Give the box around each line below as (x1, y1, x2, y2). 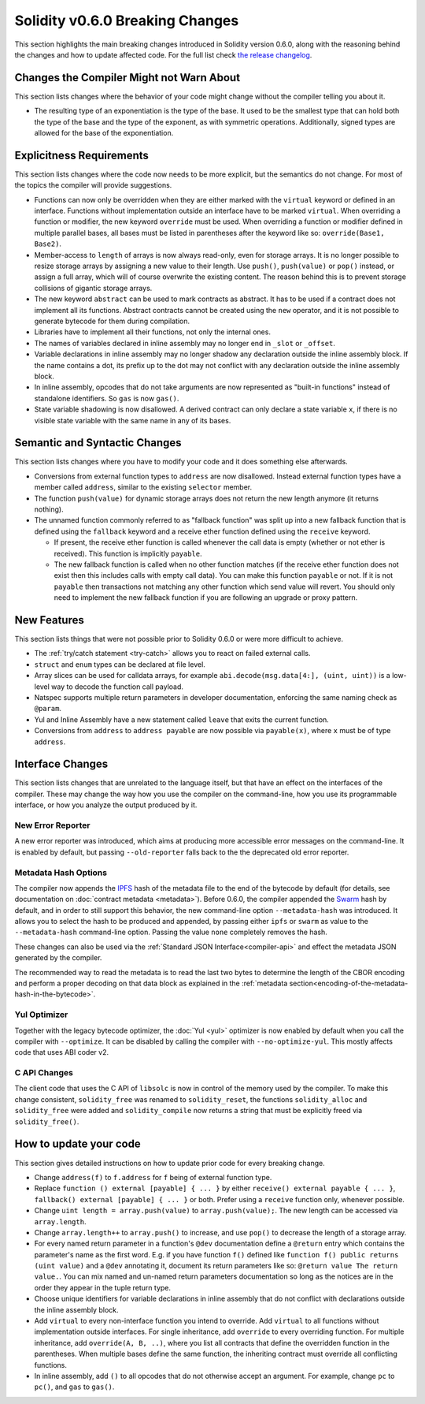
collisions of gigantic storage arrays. (34, 283, 153, 292)
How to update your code (14, 1138, 141, 1151)
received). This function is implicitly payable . (54, 549, 202, 558)
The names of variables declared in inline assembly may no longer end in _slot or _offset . (34, 338, 336, 348)
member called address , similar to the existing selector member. (34, 482, 252, 492)
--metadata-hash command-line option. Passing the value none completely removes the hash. (14, 927, 328, 937)
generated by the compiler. (14, 953, 102, 963)
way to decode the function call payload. (51, 682, 184, 691)
